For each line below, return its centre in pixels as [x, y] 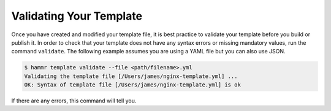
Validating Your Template [77, 16]
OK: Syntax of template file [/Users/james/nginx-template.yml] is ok [133, 85]
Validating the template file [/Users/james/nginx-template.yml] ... [131, 76]
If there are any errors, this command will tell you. [74, 101]
